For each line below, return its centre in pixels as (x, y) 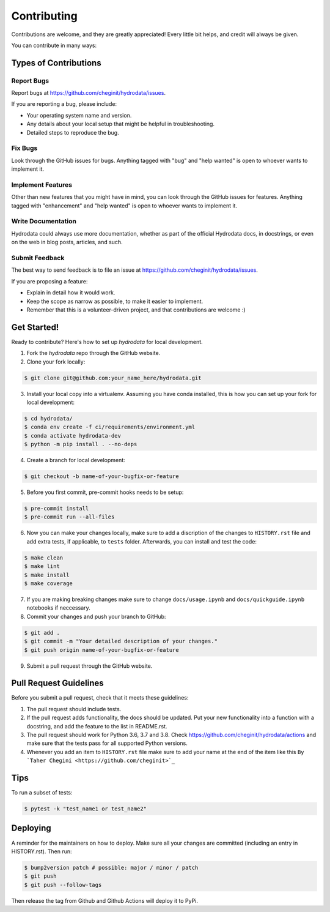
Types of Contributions (56, 63)
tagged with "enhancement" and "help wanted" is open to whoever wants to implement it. (124, 206)
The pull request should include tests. (74, 709)
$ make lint (42, 566)
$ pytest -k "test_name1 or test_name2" (85, 809)
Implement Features (42, 185)
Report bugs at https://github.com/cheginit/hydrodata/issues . (89, 93)
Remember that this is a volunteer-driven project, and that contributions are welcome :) (136, 310)
